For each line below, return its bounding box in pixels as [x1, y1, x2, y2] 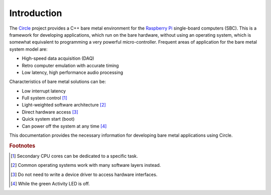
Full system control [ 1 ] [22, 95, 68, 101]
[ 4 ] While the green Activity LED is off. [11, 181, 90, 187]
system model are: [9, 46, 48, 52]
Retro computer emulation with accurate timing [22, 62, 119, 68]
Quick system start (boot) [22, 116, 75, 122]
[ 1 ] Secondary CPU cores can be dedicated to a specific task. [11, 153, 138, 159]
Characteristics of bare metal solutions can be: [9, 78, 106, 85]
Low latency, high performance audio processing [22, 69, 123, 75]
